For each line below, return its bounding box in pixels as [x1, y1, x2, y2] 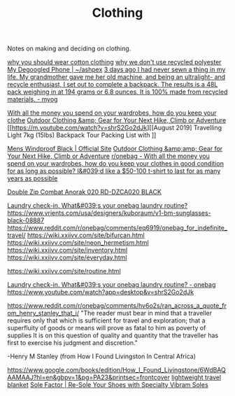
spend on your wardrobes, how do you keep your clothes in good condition [7, 160, 224, 168]
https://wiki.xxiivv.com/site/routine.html [7, 267, 121, 276]
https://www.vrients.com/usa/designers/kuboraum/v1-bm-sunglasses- [7, 208, 211, 218]
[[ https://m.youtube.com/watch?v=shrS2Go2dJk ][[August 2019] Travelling [7, 124, 222, 132]
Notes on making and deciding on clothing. [7, 44, 131, 53]
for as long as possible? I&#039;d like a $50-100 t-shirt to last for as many [7, 167, 221, 176]
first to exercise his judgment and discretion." [7, 339, 138, 347]
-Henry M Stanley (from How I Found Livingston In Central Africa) [7, 352, 196, 361]
